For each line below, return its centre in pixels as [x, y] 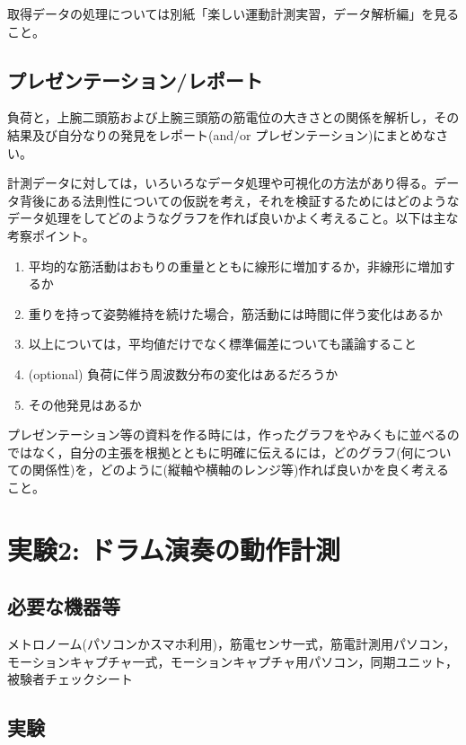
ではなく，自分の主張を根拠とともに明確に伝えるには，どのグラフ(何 [211, 452]
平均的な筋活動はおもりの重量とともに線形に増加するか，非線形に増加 [235, 266]
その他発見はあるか [85, 404]
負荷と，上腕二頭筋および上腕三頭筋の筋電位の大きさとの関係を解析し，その [233, 117]
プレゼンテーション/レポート [135, 80]
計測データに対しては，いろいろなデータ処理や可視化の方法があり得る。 [221, 183]
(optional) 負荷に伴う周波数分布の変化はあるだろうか [183, 373]
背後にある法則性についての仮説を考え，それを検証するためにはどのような [239, 200]
